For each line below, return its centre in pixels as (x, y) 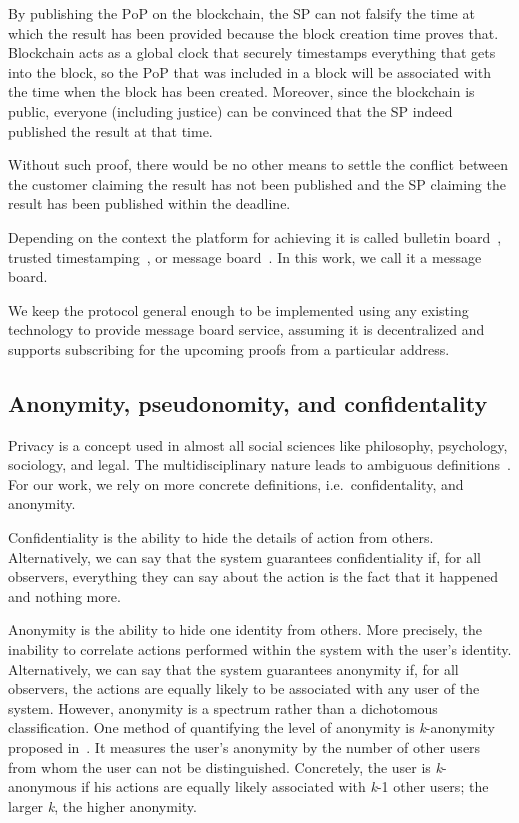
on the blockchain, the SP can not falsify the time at (313, 13)
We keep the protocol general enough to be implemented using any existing (238, 309)
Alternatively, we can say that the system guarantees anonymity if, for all (233, 668)
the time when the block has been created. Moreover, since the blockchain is (241, 91)
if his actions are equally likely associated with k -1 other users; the (285, 786)
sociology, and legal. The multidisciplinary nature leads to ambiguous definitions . (259, 464)
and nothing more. (64, 595)
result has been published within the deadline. (149, 203)
